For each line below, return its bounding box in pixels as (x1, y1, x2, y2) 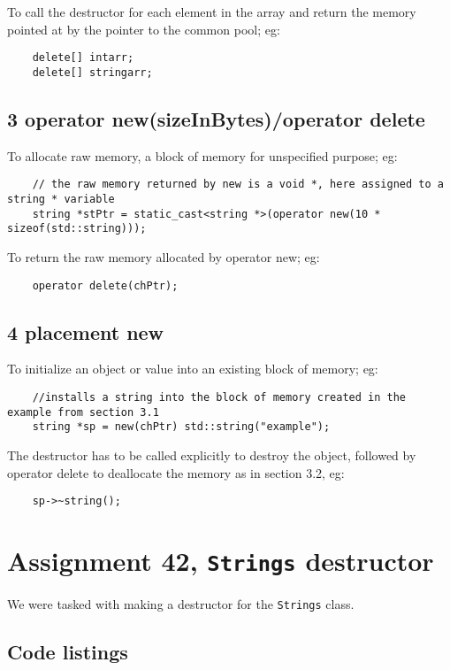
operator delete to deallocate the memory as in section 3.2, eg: (7, 463, 345, 481)
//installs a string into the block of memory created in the (32, 390, 407, 404)
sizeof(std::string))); (7, 222, 147, 235)
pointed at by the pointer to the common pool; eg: (7, 19, 280, 38)
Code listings (7, 638, 128, 666)
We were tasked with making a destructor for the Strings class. (7, 595, 355, 613)
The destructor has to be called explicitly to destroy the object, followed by (7, 445, 416, 464)
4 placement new (7, 318, 164, 345)
